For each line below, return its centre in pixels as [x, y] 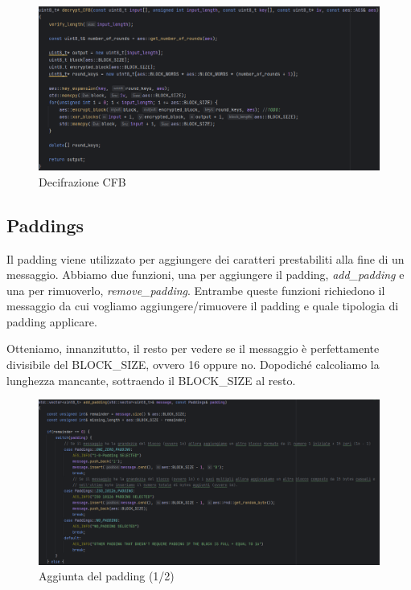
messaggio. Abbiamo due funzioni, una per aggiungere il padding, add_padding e [205, 275]
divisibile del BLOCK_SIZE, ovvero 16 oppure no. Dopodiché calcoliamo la [193, 365]
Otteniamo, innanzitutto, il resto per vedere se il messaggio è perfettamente [193, 348]
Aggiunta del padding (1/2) [107, 576]
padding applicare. [52, 321]
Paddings [45, 225]
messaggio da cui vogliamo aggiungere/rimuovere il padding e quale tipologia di [203, 306]
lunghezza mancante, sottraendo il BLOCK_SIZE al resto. [151, 380]
